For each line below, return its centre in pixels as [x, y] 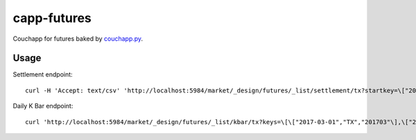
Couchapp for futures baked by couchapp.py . [78, 39]
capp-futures [52, 18]
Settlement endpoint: [43, 74]
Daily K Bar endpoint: [43, 106]
